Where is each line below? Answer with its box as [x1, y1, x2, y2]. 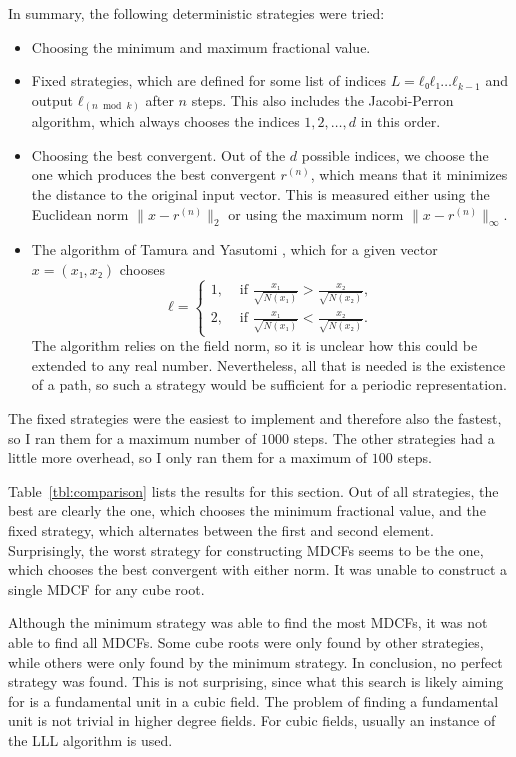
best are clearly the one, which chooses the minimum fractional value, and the [8, 500, 486, 521]
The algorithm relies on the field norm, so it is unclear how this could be [31, 335, 478, 356]
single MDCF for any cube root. [8, 578, 205, 599]
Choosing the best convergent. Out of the [31, 144, 286, 165]
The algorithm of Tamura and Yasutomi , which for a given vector [31, 239, 438, 260]
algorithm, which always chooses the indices [31, 111, 300, 132]
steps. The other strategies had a [293, 427, 495, 448]
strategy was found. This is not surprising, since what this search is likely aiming [8, 671, 504, 692]
